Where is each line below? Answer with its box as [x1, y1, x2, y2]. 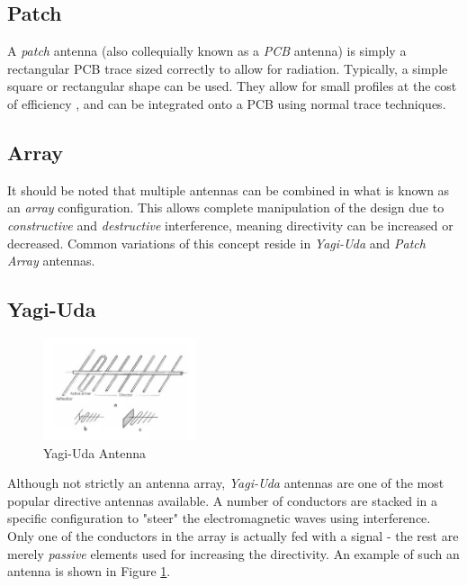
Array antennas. [7, 251, 95, 270]
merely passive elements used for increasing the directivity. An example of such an [7, 544, 460, 563]
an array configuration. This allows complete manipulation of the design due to [7, 198, 445, 217]
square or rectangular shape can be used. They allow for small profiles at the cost [7, 77, 457, 95]
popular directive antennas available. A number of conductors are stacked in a [7, 491, 437, 509]
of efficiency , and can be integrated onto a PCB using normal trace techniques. [7, 94, 446, 113]
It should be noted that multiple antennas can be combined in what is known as [7, 180, 450, 199]
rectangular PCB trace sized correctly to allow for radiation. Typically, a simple [7, 59, 448, 77]
